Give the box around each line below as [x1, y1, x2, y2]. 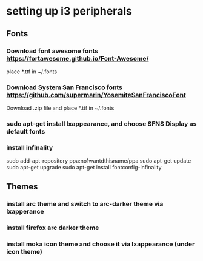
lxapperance [6, 207, 44, 215]
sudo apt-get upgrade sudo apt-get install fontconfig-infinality [6, 164, 162, 171]
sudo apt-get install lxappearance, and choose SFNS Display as [6, 120, 197, 128]
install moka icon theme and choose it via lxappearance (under [6, 240, 195, 248]
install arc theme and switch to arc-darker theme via [6, 199, 164, 208]
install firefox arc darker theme [6, 223, 99, 232]
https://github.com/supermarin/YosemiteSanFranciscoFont [6, 90, 186, 99]
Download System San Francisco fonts [6, 83, 122, 92]
